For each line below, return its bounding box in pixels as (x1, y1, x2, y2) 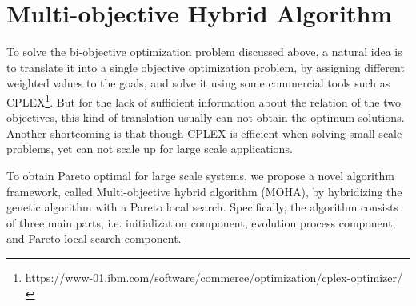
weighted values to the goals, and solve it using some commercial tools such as (6, 74, 390, 91)
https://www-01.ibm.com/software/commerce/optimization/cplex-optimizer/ (25, 268, 402, 285)
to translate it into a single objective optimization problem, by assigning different (6, 58, 405, 75)
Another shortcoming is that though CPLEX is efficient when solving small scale (6, 124, 402, 141)
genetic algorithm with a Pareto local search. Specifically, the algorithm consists (6, 199, 398, 215)
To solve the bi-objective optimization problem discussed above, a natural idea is (6, 43, 402, 60)
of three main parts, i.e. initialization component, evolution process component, (6, 214, 396, 231)
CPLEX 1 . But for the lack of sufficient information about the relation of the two (6, 91, 401, 110)
